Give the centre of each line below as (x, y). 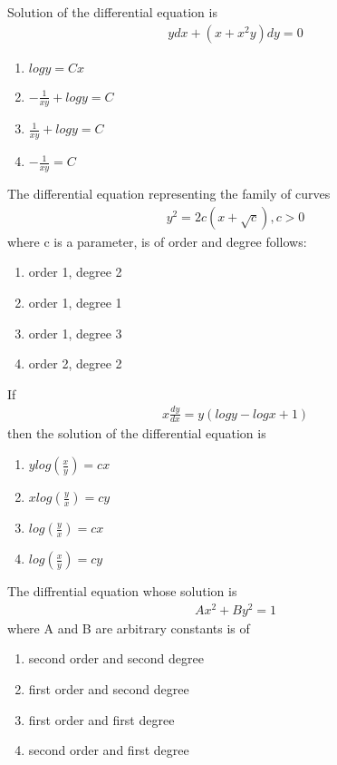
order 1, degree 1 (75, 302)
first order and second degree (109, 688)
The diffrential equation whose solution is (122, 591)
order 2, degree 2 (75, 363)
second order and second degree (116, 658)
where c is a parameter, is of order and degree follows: (157, 241)
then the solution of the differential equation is (137, 433)
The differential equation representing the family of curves (169, 194)
